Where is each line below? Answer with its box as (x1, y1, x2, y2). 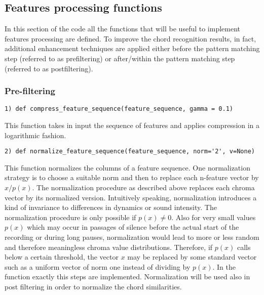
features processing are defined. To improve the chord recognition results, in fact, (5, 33, 256, 44)
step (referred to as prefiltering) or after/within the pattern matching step (5, 53, 235, 63)
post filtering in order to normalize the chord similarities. (5, 281, 182, 292)
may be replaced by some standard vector (127, 251, 257, 262)
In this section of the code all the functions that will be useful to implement (5, 23, 241, 34)
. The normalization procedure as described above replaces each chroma (32, 182, 255, 193)
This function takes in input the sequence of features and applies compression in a (5, 120, 260, 131)
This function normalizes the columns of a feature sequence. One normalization (5, 162, 250, 173)
